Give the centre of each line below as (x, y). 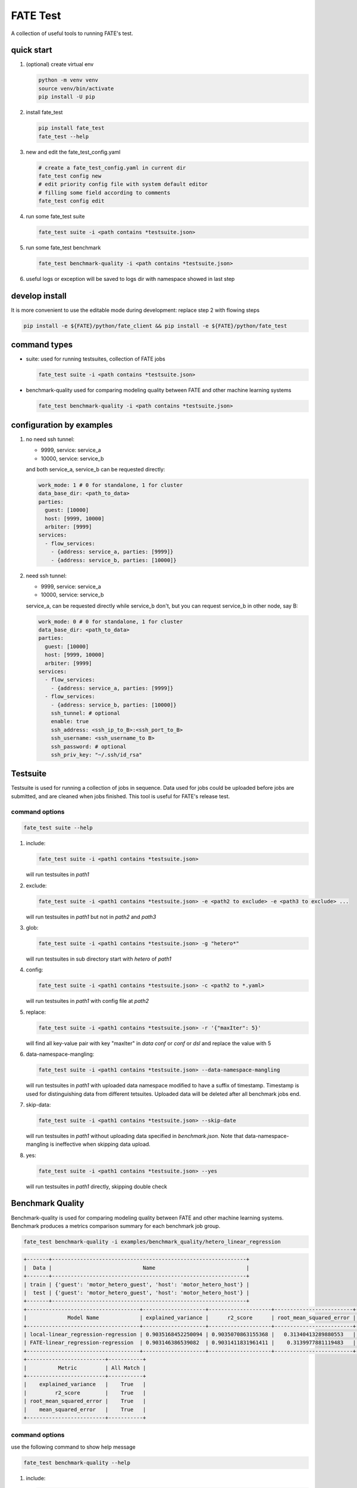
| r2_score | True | (85, 1392)
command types (42, 345)
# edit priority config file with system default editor (123, 184)
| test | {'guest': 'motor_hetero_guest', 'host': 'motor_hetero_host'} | (137, 1293)
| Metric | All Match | (85, 1368)
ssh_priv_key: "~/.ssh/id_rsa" (96, 755)
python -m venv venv (68, 80)
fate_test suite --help (58, 828)
